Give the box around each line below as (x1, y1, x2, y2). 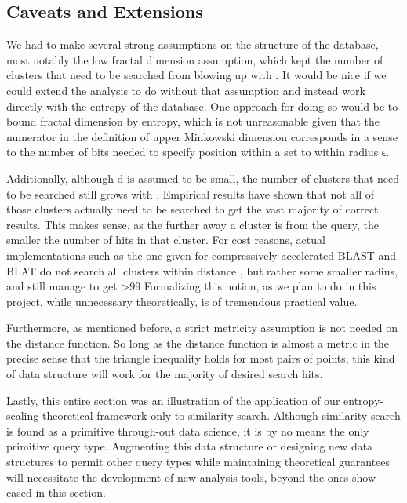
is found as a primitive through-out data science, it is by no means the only (6, 422, 369, 439)
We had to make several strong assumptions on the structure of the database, (6, 36, 379, 53)
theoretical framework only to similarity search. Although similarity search (42, 407, 401, 424)
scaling (6, 407, 39, 424)
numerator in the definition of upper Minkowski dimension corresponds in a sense (6, 128, 398, 144)
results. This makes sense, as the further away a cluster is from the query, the (6, 216, 379, 232)
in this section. (35, 484, 106, 501)
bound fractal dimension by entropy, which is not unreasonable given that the (6, 113, 380, 129)
